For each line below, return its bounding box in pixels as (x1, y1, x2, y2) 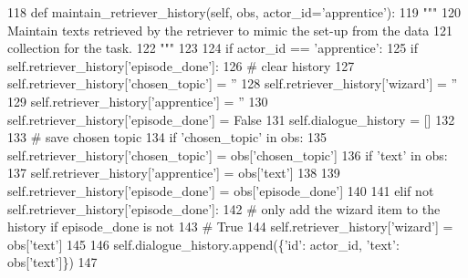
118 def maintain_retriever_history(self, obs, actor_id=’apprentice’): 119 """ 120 (7, 3, 461, 21)
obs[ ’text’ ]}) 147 (7, 252, 98, 272)
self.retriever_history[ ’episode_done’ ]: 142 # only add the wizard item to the (7, 199, 441, 218)
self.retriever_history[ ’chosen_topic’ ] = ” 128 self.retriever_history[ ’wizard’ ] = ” (7, 74, 458, 93)
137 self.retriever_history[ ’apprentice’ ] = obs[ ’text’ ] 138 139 (7, 163, 340, 182)
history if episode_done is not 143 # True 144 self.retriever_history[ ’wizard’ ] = (7, 217, 453, 236)
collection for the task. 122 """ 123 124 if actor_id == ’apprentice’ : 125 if (7, 38, 418, 57)
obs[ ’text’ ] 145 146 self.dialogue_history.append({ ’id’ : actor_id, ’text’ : (7, 234, 400, 253)
